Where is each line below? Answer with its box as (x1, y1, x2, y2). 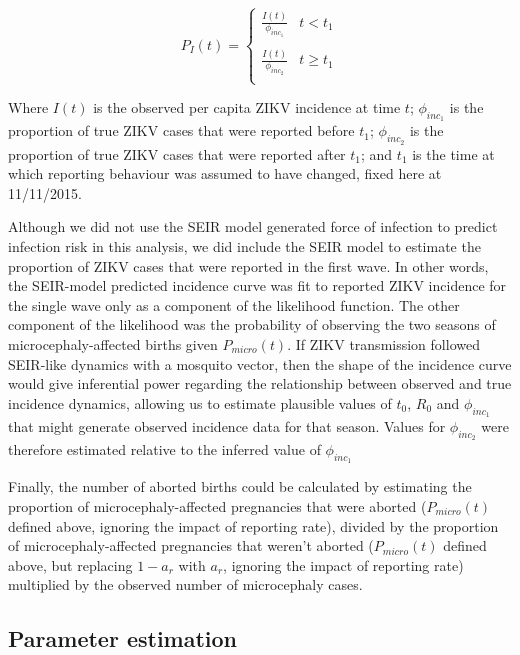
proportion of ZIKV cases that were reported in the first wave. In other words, (8, 255, 489, 276)
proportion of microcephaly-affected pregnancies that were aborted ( (8, 495, 427, 516)
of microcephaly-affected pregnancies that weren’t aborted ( (8, 535, 374, 556)
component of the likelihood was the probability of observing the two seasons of (8, 314, 496, 335)
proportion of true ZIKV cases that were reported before (8, 120, 355, 141)
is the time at (412, 143, 495, 164)
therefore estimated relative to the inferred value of (8, 439, 321, 460)
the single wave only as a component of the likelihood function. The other (8, 294, 460, 315)
